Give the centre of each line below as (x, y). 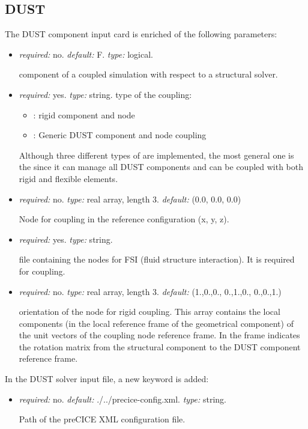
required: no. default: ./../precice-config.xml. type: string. (123, 399)
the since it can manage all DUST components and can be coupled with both (161, 167)
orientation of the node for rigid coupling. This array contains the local (149, 312)
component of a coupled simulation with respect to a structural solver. (148, 74)
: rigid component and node (84, 114)
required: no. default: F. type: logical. (86, 54)
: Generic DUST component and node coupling (120, 135)
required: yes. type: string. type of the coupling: (105, 94)
